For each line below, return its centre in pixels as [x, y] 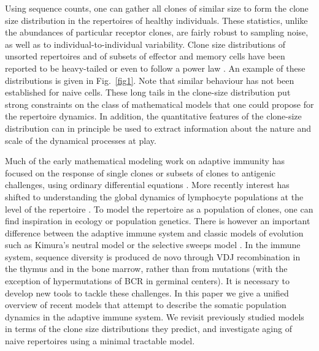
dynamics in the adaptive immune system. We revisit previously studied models [155, 316]
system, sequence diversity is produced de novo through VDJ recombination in [153, 256]
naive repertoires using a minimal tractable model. [100, 341]
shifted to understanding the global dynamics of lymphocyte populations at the [154, 196]
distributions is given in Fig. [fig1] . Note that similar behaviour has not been [150, 80]
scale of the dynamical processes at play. [81, 140]
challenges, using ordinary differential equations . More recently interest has [147, 185]
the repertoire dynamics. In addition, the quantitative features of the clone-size [153, 116]
